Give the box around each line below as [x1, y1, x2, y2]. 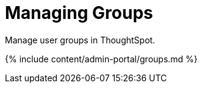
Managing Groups [5, 2, 153, 23]
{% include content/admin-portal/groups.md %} [5, 53, 198, 64]
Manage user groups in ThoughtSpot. [5, 34, 156, 45]
